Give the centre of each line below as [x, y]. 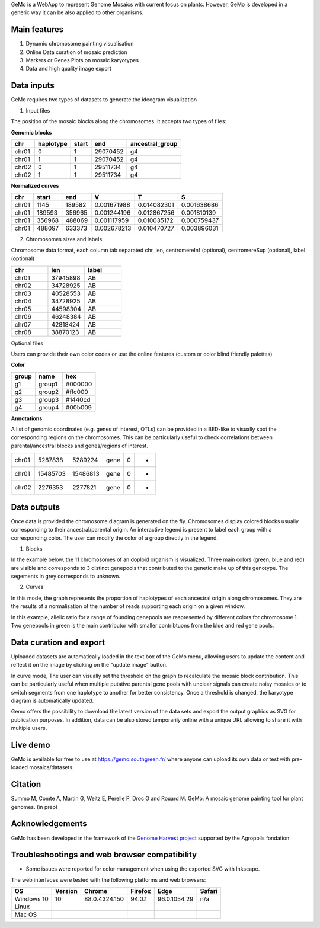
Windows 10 [31, 899]
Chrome [96, 891]
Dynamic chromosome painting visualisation [80, 44]
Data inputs [33, 86]
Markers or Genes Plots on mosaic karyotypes [82, 60]
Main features [37, 30]
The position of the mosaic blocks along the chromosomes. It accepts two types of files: [119, 121]
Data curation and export [58, 642]
